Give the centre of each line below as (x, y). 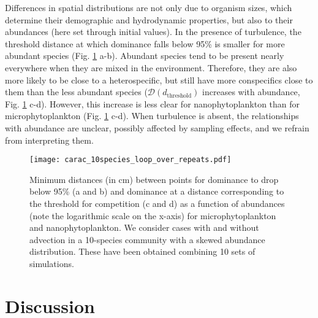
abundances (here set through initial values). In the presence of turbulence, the (153, 32)
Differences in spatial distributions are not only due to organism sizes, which (149, 7)
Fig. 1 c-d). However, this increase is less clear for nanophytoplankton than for (153, 103)
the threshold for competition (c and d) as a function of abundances (157, 203)
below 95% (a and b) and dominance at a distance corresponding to (157, 191)
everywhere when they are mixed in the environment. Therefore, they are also (151, 67)
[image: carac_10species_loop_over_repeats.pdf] (131, 160)
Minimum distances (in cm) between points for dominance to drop (154, 179)
